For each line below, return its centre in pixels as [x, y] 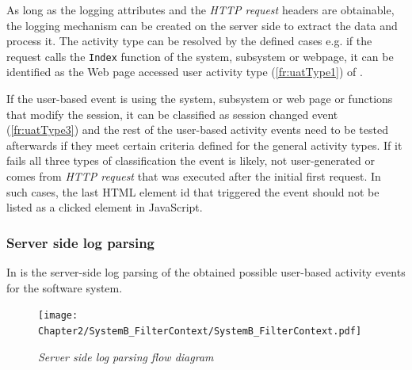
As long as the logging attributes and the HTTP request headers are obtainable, [200, 10]
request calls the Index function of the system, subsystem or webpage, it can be [200, 56]
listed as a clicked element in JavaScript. [105, 207]
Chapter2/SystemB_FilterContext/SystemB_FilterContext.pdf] [200, 331]
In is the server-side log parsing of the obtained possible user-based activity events [206, 272]
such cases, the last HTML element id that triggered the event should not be [193, 191]
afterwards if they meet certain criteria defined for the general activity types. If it [204, 145]
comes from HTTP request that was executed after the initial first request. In [194, 176]
